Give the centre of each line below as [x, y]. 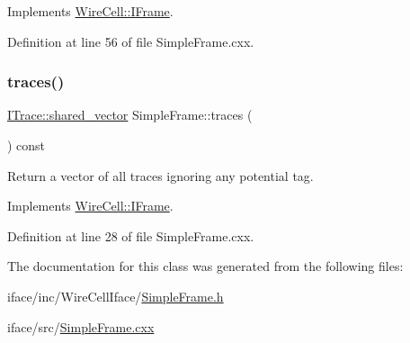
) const [27, 145]
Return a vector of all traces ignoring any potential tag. [160, 175]
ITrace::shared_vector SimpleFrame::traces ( [130, 115]
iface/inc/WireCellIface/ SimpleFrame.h [116, 296]
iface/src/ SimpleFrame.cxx [81, 326]
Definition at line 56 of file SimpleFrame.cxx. [131, 41]
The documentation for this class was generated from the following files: [205, 266]
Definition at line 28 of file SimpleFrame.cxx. [131, 235]
